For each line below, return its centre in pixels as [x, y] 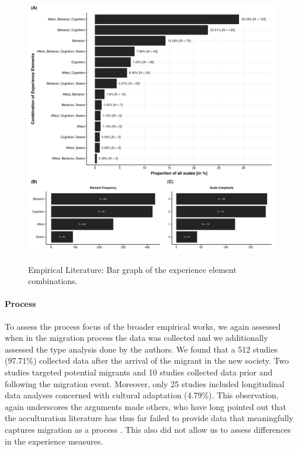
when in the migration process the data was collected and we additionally [136, 338]
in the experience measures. [54, 441]
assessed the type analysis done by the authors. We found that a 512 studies [141, 349]
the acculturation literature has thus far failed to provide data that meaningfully [149, 418]
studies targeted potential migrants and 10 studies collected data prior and [139, 372]
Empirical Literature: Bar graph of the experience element [132, 269]
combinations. [53, 281]
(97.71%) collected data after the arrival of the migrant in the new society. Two [147, 361]
